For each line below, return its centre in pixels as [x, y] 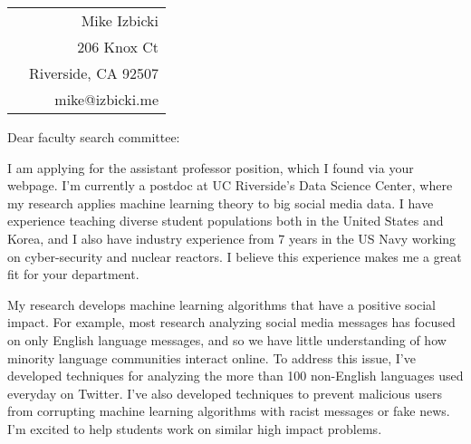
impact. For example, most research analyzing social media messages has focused [231, 322]
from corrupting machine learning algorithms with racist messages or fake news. [229, 411]
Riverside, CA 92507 [94, 73]
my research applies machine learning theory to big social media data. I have [221, 203]
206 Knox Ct [118, 47]
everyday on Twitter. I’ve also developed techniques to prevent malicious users [225, 393]
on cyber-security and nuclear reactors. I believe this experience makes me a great [235, 256]
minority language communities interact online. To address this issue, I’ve [211, 357]
